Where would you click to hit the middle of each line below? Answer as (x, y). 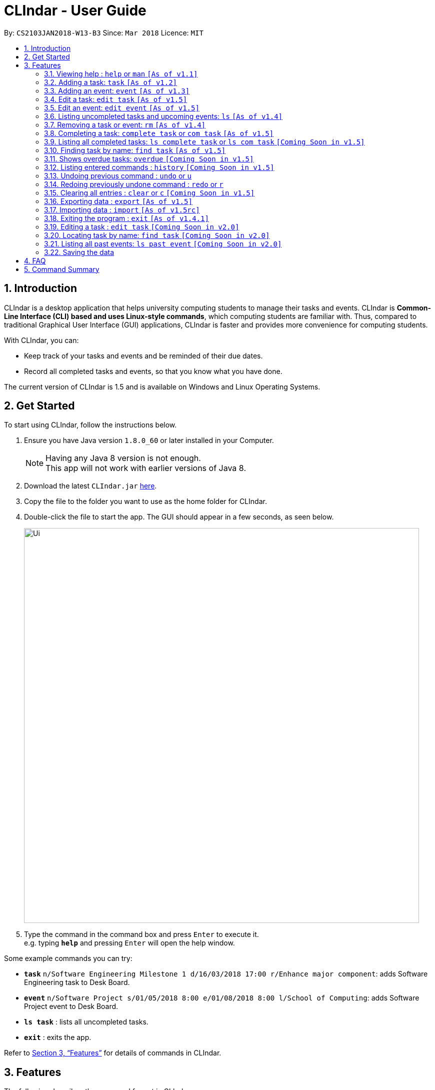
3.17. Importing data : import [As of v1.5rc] (122, 209)
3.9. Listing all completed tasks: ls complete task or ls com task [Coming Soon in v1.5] (204, 141)
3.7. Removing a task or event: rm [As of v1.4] (125, 124)
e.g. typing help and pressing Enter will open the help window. (129, 943)
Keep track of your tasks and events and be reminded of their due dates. (143, 355)
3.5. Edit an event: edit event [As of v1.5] (122, 107)
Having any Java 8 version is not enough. (123, 458)
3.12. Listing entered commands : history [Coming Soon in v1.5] (159, 167)
